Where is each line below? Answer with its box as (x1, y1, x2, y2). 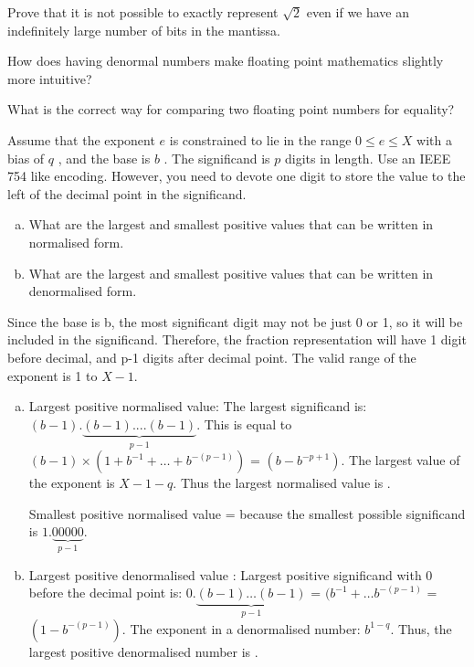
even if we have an (306, 3, 410, 21)
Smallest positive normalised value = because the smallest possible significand (28, 503, 466, 523)
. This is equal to (196, 414, 292, 433)
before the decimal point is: (28, 583, 183, 602)
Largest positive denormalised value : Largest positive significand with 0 (28, 565, 433, 584)
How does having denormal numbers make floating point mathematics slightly (7, 51, 444, 70)
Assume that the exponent (7, 130, 155, 149)
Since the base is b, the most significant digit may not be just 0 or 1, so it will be (7, 312, 463, 331)
